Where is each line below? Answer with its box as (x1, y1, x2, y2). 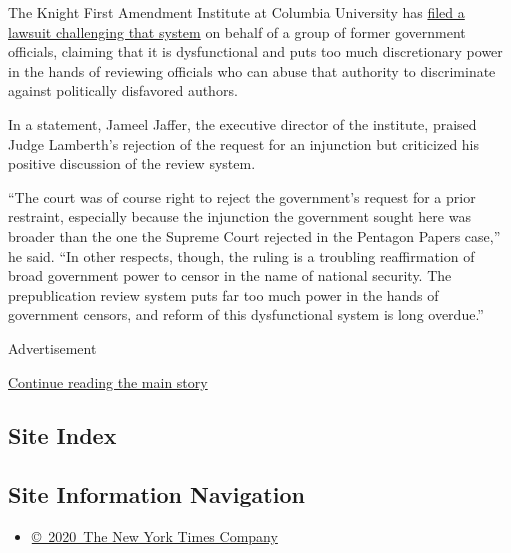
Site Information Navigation (8, 479, 305, 510)
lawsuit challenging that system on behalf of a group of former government (8, 21, 466, 42)
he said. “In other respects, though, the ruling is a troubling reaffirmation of (8, 245, 475, 266)
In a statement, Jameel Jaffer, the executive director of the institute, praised (8, 113, 477, 134)
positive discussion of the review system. (8, 153, 256, 174)
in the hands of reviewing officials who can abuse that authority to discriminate (8, 60, 496, 81)
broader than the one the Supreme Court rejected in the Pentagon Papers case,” (8, 225, 501, 246)
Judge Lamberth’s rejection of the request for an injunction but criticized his (8, 133, 480, 154)
